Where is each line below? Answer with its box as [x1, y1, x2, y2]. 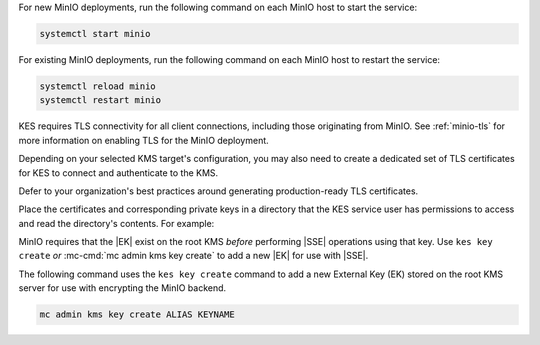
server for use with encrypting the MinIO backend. [18, 282, 227, 294]
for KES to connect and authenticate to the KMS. [18, 166, 219, 179]
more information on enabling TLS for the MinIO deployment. [18, 134, 269, 146]
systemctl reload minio [39, 80, 157, 92]
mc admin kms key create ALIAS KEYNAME [39, 309, 235, 320]
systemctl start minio [39, 28, 151, 39]
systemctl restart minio [39, 95, 162, 106]
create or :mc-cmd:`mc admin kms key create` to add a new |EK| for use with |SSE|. [18, 250, 369, 262]
